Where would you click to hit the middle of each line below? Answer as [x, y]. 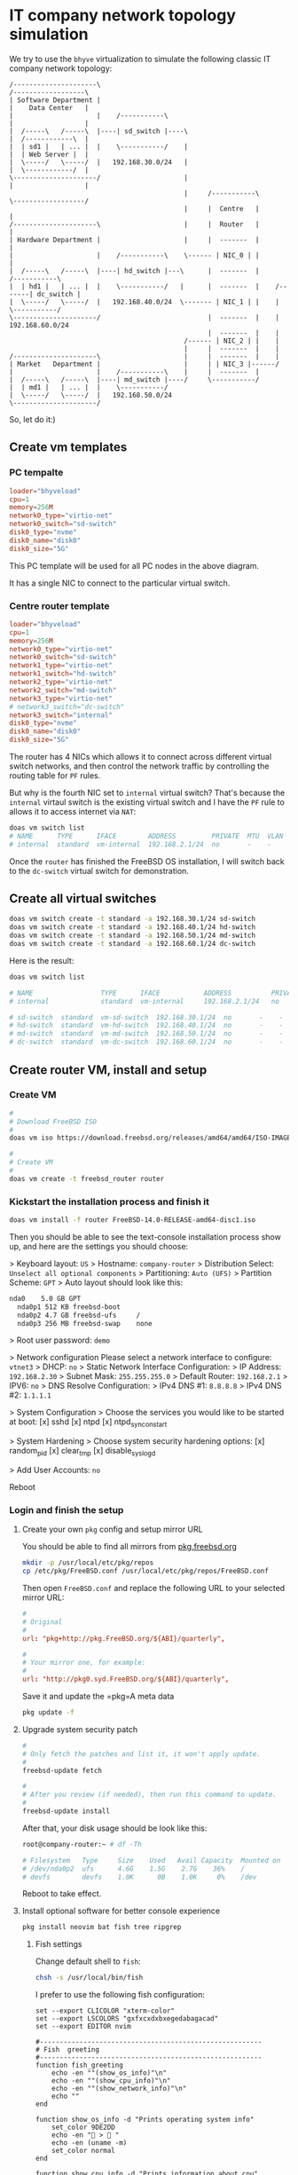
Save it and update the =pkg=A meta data [98, 1697]
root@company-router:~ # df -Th [82, 1844]
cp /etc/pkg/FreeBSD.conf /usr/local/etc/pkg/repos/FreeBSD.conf [145, 1572]
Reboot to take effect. [62, 1894]
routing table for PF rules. [55, 776]
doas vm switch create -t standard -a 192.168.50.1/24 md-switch [132, 936]
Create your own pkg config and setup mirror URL [112, 1529]
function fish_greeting [79, 2065]
